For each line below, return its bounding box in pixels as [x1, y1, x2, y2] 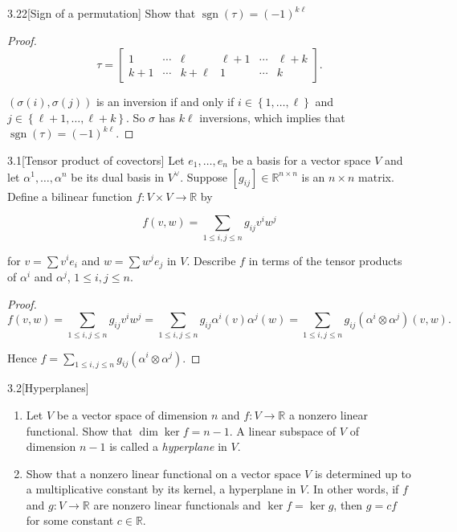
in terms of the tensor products [248, 252, 402, 268]
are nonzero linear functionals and [93, 496, 261, 513]
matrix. [358, 168, 394, 185]
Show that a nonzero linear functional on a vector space [26, 464, 301, 481]
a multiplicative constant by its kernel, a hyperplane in [26, 481, 296, 497]
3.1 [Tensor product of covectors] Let [7, 151, 185, 168]
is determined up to [314, 464, 411, 481]
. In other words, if [306, 481, 399, 497]
